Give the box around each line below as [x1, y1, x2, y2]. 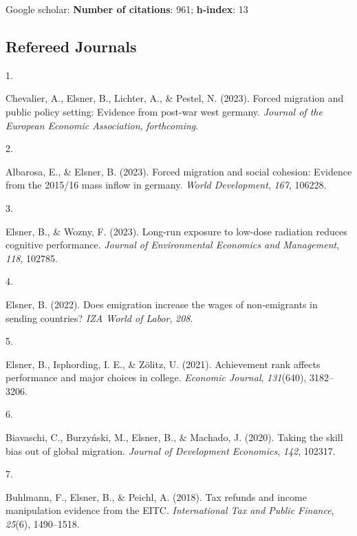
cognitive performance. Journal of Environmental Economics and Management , [6, 237, 340, 252]
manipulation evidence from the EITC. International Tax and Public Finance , [6, 503, 334, 517]
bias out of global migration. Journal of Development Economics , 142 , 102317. [6, 443, 336, 458]
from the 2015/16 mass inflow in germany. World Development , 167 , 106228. [6, 178, 327, 192]
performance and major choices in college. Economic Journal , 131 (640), [6, 370, 307, 385]
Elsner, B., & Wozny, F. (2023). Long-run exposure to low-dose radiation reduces [6, 224, 347, 238]
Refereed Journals [6, 35, 137, 56]
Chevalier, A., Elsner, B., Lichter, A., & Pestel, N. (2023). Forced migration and [6, 91, 344, 105]
